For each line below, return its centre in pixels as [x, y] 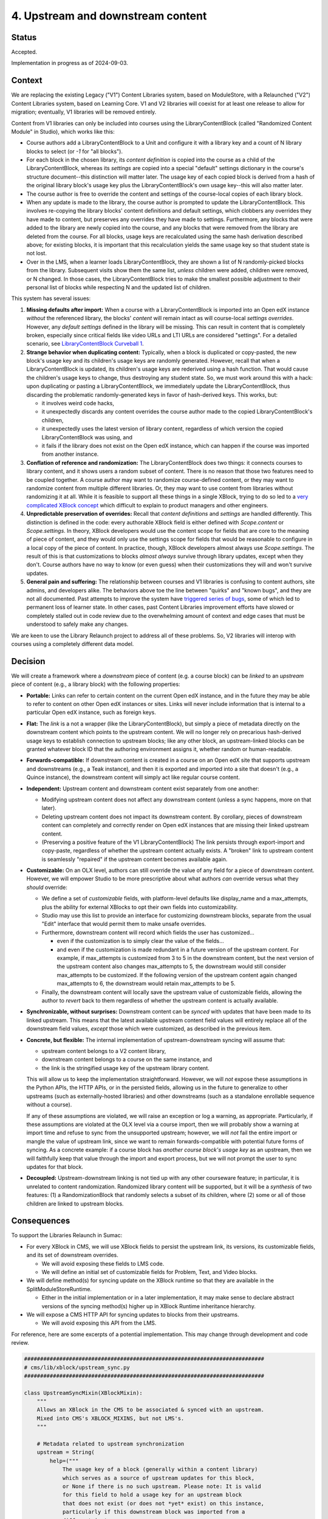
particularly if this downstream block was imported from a [154, 1512]
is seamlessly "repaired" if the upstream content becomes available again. [135, 859]
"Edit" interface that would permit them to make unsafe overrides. [124, 924]
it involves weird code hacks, [78, 403]
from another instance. [70, 454]
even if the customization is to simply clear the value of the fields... [140, 941]
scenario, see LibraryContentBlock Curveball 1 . [85, 344]
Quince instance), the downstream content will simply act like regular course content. [133, 777]
